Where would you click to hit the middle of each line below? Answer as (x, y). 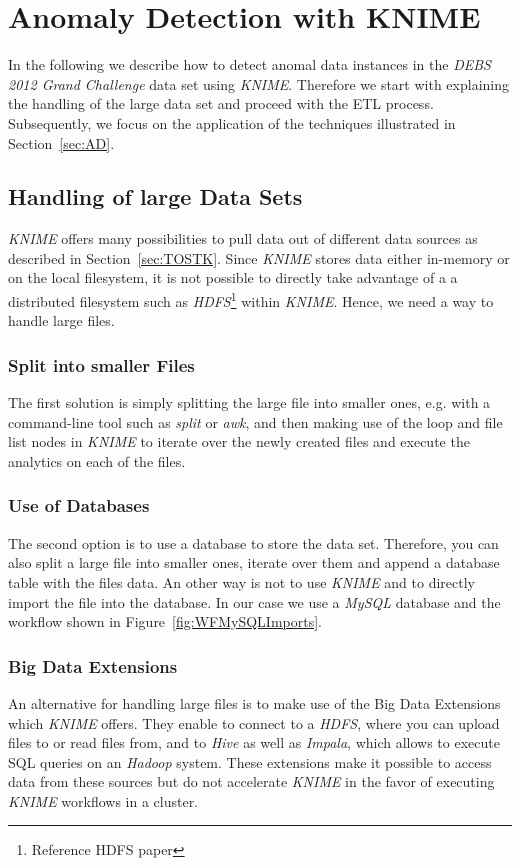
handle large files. (61, 320)
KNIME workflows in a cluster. (103, 800)
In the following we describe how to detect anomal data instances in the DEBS (249, 64)
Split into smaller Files (101, 364)
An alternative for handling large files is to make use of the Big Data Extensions (254, 702)
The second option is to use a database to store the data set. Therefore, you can (253, 542)
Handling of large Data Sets (155, 196)
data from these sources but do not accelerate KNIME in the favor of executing (251, 781)
